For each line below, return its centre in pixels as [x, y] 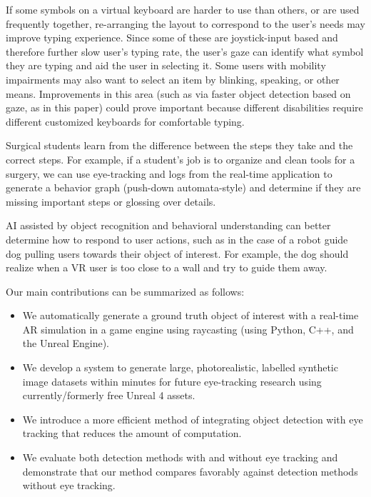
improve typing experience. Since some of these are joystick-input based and [172, 37]
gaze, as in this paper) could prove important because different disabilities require [184, 107]
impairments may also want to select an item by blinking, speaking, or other [173, 79]
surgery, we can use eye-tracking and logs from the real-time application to [169, 173]
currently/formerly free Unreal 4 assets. [109, 395]
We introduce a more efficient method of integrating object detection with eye [193, 419]
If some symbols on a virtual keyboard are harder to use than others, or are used [183, 9]
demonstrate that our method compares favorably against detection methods [190, 471]
